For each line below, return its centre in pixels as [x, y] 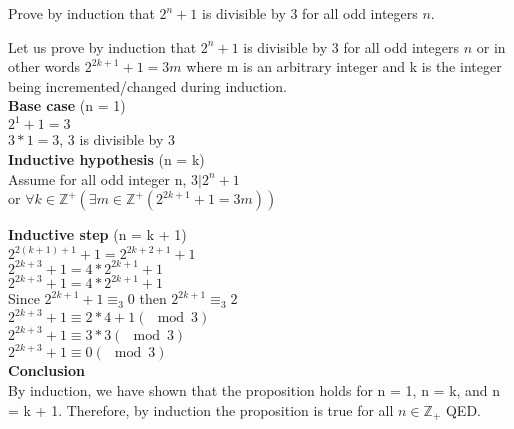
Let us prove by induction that [102, 46]
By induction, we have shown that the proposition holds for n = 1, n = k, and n [254, 389]
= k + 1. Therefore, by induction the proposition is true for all [201, 409]
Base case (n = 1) [67, 105]
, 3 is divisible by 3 [117, 139]
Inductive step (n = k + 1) [97, 234]
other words [44, 66]
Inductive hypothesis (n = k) [106, 159]
